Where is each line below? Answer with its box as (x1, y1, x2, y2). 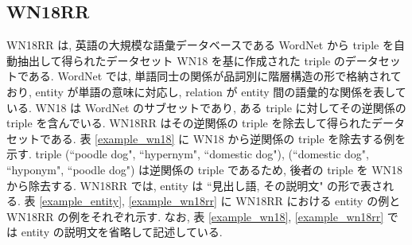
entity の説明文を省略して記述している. (21, 224, 223, 240)
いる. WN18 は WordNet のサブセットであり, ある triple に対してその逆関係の (6, 99, 406, 115)
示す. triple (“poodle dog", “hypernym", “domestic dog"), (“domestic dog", (6, 146, 369, 162)
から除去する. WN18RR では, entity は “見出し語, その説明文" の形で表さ (6, 177, 383, 193)
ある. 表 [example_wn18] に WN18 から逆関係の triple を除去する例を (50, 130, 406, 146)
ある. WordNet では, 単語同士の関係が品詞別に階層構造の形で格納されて (28, 68, 402, 84)
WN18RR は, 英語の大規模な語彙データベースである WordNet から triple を (6, 37, 394, 53)
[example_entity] (39, 192, 122, 209)
